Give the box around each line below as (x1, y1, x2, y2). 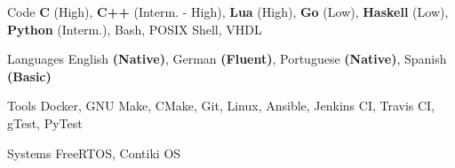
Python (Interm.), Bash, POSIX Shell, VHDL (7, 19, 262, 38)
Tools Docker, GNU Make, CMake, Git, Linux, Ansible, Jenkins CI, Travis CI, (7, 96, 435, 115)
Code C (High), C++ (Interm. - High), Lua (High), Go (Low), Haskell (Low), (7, 3, 449, 20)
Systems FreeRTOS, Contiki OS (7, 143, 181, 162)
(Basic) (7, 66, 52, 85)
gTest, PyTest (7, 113, 83, 132)
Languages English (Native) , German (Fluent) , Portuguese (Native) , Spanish (7, 50, 447, 68)
